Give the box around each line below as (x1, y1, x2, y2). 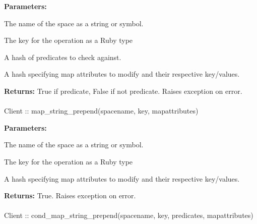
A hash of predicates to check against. (4, 51, 121, 62)
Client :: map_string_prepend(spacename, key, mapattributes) (4, 105, 199, 116)
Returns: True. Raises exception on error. (4, 190, 136, 201)
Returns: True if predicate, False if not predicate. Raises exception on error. (4, 85, 242, 96)
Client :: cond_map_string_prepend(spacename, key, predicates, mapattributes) (4, 210, 253, 220)
